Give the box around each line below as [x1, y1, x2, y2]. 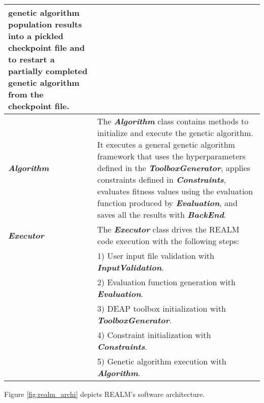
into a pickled [8, 30, 63, 42]
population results [8, 18, 82, 30]
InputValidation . [97, 261, 164, 273]
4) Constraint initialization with [97, 329, 211, 341]
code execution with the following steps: [97, 235, 239, 247]
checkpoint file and [8, 42, 85, 53]
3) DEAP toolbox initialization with [97, 303, 226, 314]
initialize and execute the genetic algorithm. [97, 127, 253, 139]
